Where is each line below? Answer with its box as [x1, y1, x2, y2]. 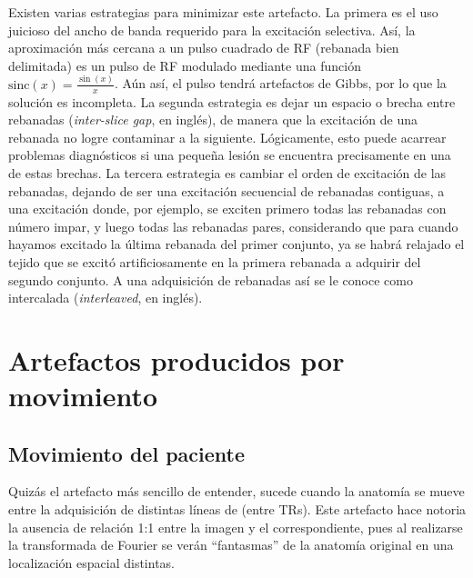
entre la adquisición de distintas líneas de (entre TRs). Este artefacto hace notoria [8, 500, 467, 519]
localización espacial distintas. [8, 553, 176, 572]
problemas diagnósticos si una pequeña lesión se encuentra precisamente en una [8, 145, 451, 164]
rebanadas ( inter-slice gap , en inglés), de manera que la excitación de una [8, 110, 418, 129]
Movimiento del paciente [8, 439, 245, 467]
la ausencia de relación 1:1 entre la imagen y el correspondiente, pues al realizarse [8, 517, 463, 536]
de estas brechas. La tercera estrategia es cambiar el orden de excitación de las [8, 163, 447, 182]
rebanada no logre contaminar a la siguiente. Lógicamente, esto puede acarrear [8, 127, 447, 146]
